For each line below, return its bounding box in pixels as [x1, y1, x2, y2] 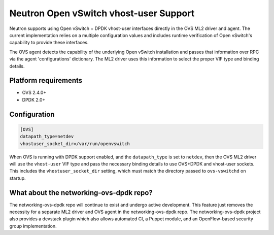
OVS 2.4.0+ [22, 89, 47, 96]
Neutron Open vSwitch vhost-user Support [9, 8, 195, 19]
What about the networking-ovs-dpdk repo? [9, 188, 153, 197]
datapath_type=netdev [20, 133, 74, 140]
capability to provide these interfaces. [9, 40, 89, 46]
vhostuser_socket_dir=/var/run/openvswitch [20, 141, 130, 147]
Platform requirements [9, 76, 83, 85]
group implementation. [9, 223, 57, 229]
